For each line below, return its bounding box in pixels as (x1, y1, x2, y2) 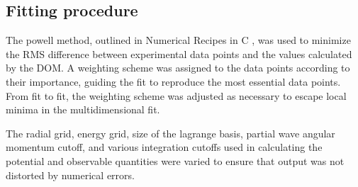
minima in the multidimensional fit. (6, 102, 160, 117)
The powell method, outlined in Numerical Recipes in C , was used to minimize (6, 33, 351, 47)
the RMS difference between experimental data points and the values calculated (6, 46, 352, 61)
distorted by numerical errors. (6, 167, 135, 182)
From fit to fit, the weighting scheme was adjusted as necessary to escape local (6, 88, 347, 103)
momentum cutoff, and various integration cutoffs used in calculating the (6, 140, 323, 154)
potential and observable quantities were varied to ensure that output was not (6, 153, 345, 168)
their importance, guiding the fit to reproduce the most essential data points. (6, 74, 341, 89)
